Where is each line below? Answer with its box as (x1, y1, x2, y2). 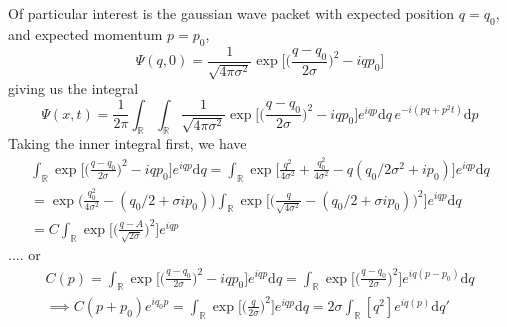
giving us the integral (8, 78, 139, 99)
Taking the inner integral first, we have (8, 133, 247, 154)
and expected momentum (8, 23, 163, 44)
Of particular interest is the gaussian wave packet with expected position (8, 3, 455, 23)
